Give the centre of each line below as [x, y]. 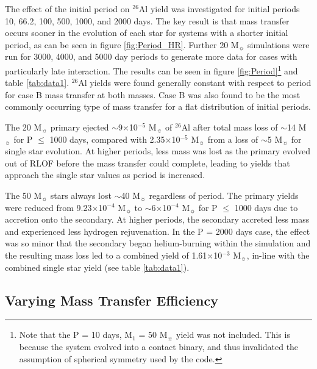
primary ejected [80, 127]
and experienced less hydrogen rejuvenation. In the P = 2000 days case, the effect [158, 231]
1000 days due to [266, 207]
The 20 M [23, 127]
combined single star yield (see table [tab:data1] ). [97, 267]
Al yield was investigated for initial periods [219, 9]
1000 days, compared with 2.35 [107, 139]
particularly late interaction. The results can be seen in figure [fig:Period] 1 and [151, 70]
